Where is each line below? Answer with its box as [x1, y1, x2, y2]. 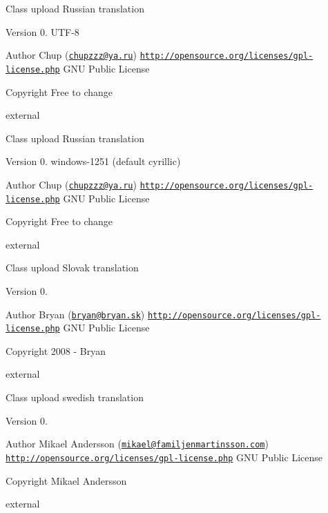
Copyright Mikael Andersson [6, 473, 127, 487]
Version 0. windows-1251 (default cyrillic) [6, 154, 181, 168]
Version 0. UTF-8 [6, 24, 79, 39]
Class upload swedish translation [6, 390, 144, 405]
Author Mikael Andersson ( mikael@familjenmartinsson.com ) [6, 436, 269, 451]
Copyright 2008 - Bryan [6, 343, 106, 358]
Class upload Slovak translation [6, 260, 139, 275]
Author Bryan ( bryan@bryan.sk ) [6, 307, 145, 321]
